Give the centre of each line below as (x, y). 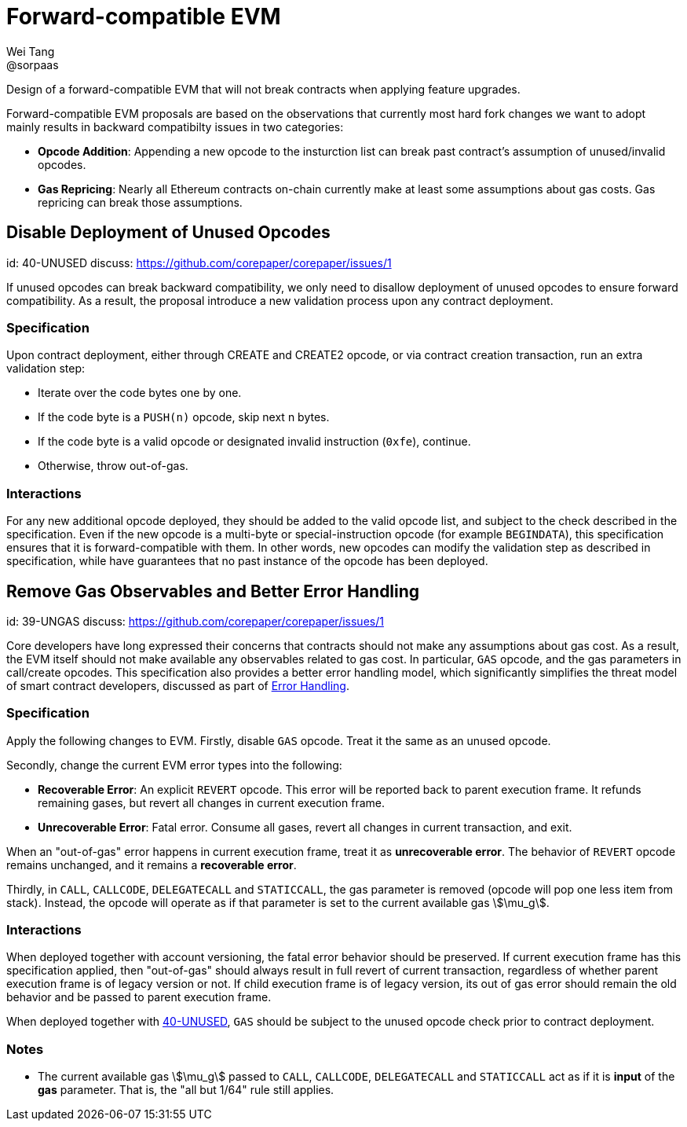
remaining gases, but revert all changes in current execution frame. (211, 802)
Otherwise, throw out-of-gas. (113, 466)
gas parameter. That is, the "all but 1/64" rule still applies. (186, 1090)
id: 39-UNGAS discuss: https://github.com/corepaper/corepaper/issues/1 (195, 621)
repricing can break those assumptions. (140, 202)
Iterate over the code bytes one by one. (140, 393)
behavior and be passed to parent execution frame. (139, 997)
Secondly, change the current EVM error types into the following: (174, 765)
